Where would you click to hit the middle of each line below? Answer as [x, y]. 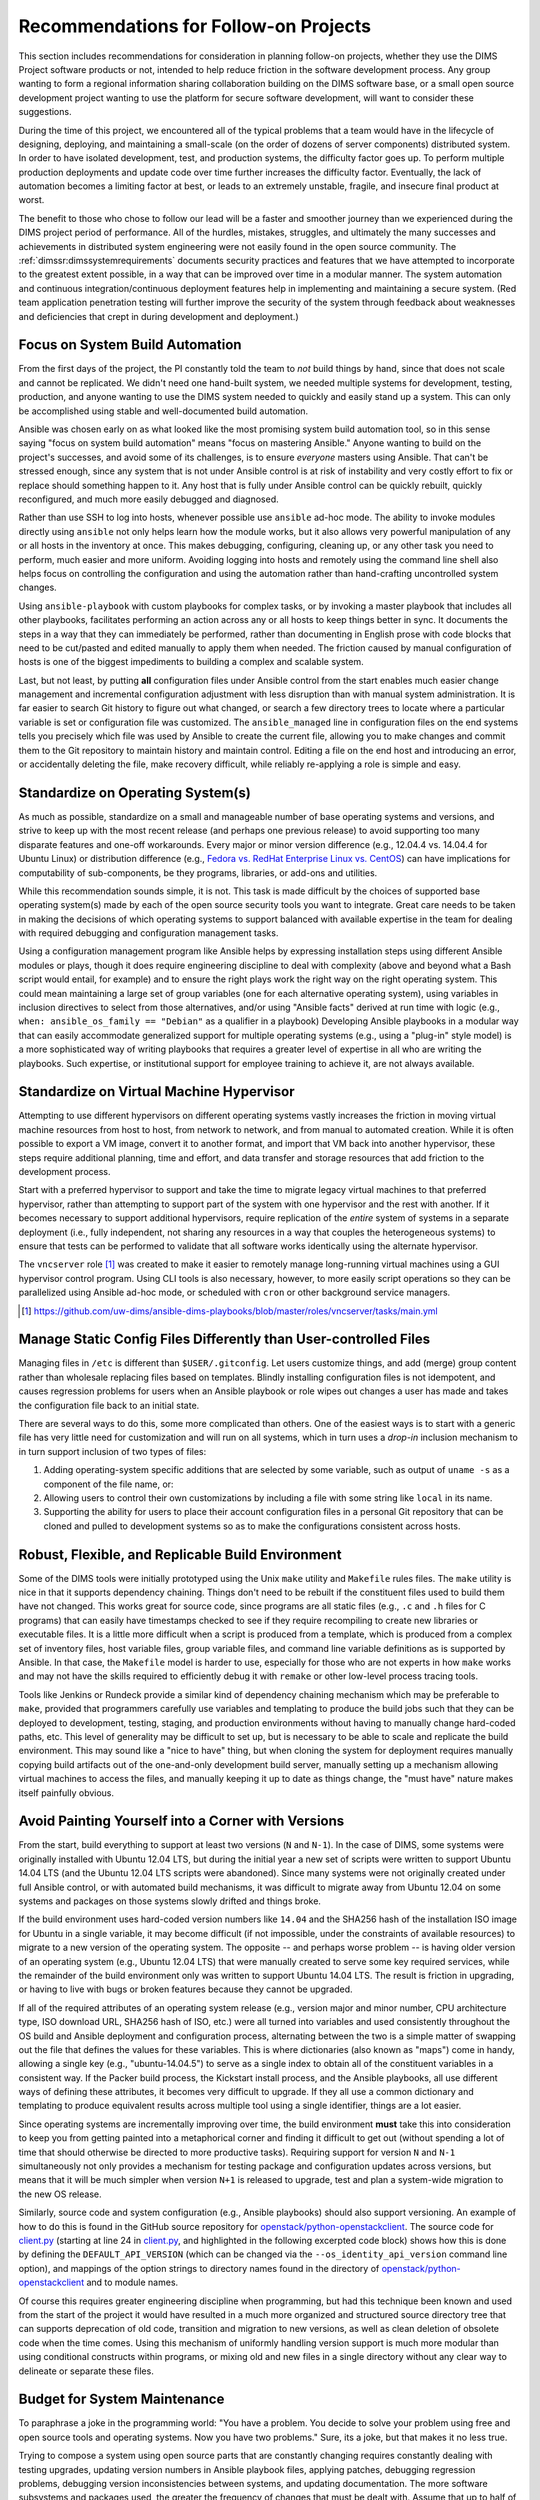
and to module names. [132, 2282]
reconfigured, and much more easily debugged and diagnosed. [148, 499]
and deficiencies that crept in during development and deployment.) [158, 316]
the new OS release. [60, 2194]
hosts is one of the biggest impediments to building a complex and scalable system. [191, 662]
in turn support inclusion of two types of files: [112, 1451]
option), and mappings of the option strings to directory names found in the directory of [199, 2268]
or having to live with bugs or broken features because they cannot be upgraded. [185, 1989]
